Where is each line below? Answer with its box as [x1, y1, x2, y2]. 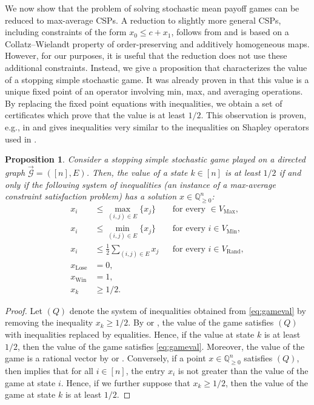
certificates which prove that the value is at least [5, 109, 185, 121]
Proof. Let [5, 304, 42, 316]
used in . [5, 132, 37, 145]
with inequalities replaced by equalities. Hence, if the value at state [5, 328, 255, 341]
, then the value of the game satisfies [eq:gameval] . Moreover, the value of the [18, 340, 305, 352]
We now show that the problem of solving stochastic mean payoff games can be [5, 2, 299, 14]
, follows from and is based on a [171, 25, 289, 38]
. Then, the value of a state [86, 166, 188, 178]
